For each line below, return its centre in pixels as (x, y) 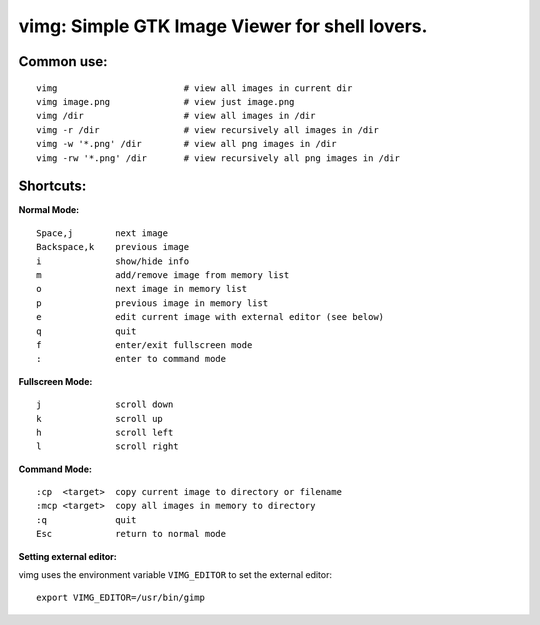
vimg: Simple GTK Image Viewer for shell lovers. (223, 26)
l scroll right (107, 446)
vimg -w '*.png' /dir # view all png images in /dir (186, 144)
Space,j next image (102, 233)
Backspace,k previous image (113, 247)
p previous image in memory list (152, 303)
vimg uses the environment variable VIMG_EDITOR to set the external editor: (175, 575)
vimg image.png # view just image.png (165, 101)
